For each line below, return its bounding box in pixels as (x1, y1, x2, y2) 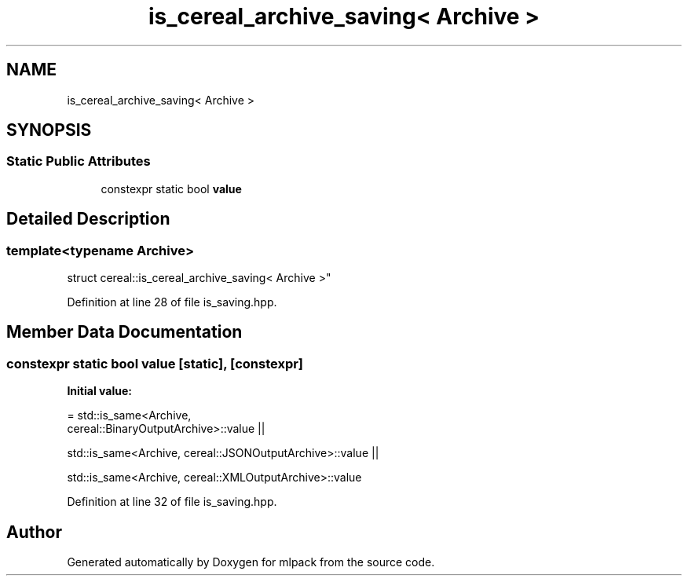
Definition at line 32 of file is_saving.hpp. (67, 495, 277, 509)
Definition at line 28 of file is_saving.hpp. (67, 295, 277, 309)
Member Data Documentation (6, 322, 243, 342)
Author (6, 522, 62, 542)
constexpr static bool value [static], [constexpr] (6, 355, 304, 372)
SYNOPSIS (6, 120, 92, 141)
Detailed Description (6, 209, 170, 229)
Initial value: (67, 384, 132, 398)
